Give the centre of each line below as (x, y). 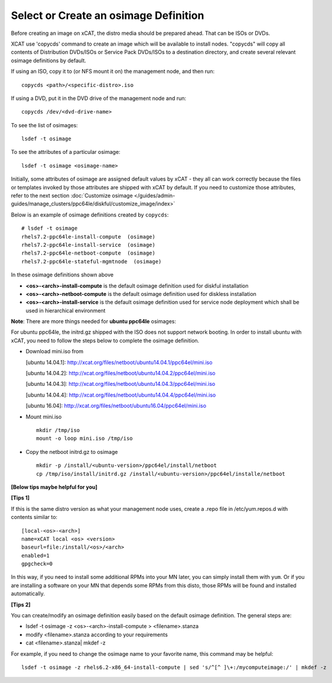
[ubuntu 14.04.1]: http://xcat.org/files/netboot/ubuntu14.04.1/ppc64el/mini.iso (119, 362)
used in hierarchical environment (66, 310)
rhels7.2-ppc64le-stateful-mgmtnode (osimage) (92, 261)
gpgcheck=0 (37, 564)
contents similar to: (34, 517)
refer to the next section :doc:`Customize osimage (72, 196)
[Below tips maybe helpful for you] (54, 487)
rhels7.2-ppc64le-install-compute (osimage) (89, 236)
